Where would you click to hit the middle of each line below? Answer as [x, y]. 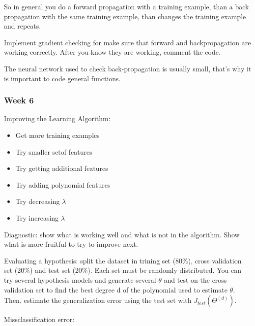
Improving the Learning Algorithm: [57, 118]
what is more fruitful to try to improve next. [71, 244]
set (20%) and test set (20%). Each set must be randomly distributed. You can [123, 270]
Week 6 [19, 100]
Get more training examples [57, 135]
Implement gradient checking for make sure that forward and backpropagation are [127, 42]
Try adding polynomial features [63, 184]
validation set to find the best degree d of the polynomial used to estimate [116, 289]
